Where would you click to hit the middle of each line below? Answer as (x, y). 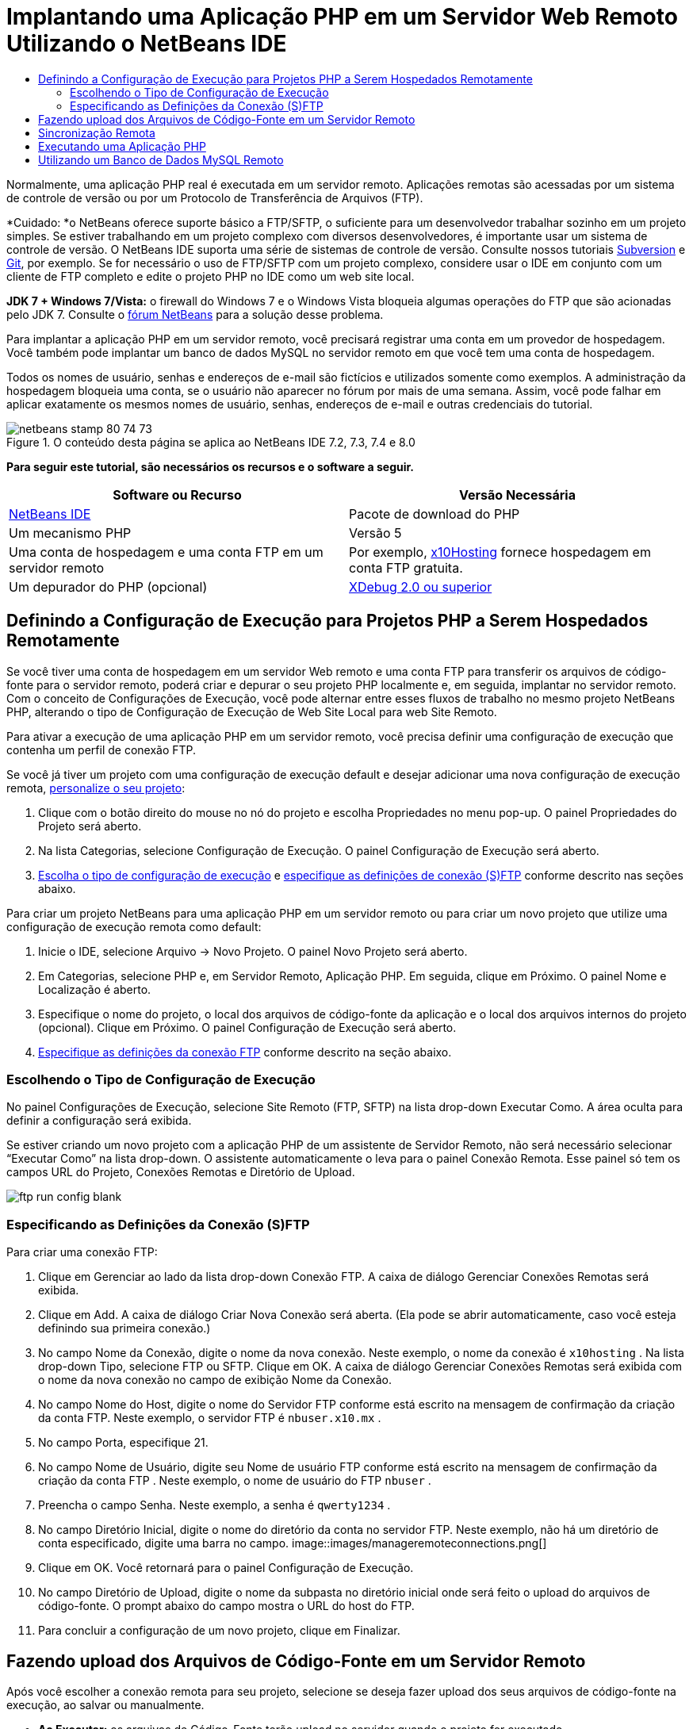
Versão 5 (375, 533)
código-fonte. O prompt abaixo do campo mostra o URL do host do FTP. (226, 1606)
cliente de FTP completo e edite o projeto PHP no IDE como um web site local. (211, 276)
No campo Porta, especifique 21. (123, 1443)
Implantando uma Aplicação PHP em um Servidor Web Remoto (342, 17)
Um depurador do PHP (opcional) (108, 587)
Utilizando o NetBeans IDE (147, 44)
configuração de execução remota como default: (134, 926)
